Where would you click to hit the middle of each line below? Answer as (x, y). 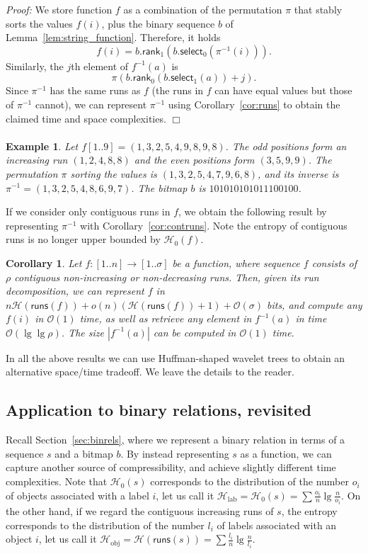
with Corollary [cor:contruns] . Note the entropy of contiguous (214, 225)
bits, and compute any (315, 304)
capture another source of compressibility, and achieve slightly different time (171, 467)
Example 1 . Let (42, 146)
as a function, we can (286, 453)
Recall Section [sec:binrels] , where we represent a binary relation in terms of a (176, 440)
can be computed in (195, 332)
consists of (334, 262)
